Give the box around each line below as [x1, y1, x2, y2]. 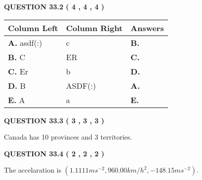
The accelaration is [4, 165, 61, 175]
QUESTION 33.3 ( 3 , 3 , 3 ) [4, 115, 105, 125]
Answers [130, 22, 164, 34]
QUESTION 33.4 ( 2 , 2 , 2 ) [4, 148, 105, 158]
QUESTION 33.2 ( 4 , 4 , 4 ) [4, 1, 105, 11]
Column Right [66, 22, 123, 34]
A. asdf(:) [8, 36, 42, 48]
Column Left [8, 22, 58, 34]
